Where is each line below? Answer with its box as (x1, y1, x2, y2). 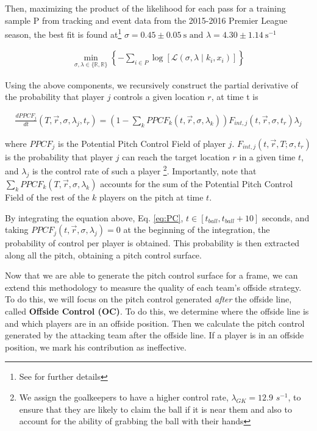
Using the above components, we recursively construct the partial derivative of (5, 78, 298, 91)
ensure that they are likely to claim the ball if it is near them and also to (19, 402, 292, 415)
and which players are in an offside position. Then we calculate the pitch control (5, 316, 305, 329)
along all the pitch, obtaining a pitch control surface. (5, 248, 202, 261)
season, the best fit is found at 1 (5, 26, 122, 40)
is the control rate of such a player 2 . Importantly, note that (32, 163, 257, 177)
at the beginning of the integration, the (123, 223, 270, 236)
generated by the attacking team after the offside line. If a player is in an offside (5, 329, 304, 341)
